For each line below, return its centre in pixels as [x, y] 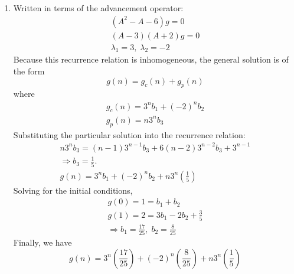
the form [29, 71]
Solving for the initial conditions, [73, 190]
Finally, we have [43, 242]
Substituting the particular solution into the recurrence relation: [129, 134]
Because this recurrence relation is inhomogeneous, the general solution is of [151, 59]
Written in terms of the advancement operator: [98, 8]
